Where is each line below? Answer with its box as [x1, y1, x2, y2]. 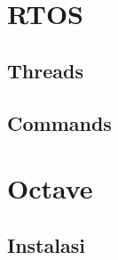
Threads [7, 56, 83, 84]
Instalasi [7, 231, 85, 258]
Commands [7, 109, 112, 136]
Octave [7, 170, 93, 207]
